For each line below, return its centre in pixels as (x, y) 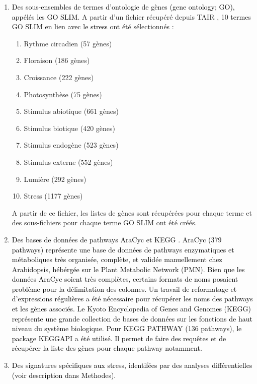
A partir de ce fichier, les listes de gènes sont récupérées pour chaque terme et (132, 212)
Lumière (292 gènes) (55, 179)
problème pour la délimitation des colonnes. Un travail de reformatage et (124, 289)
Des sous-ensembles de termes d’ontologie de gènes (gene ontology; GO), (123, 7)
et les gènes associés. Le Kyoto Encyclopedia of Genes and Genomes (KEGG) (131, 309)
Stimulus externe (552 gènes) (68, 162)
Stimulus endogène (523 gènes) (71, 145)
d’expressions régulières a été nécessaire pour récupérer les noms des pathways (132, 299)
